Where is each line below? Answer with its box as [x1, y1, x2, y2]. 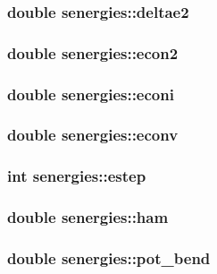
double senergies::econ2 [7, 41, 179, 64]
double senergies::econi [7, 82, 174, 105]
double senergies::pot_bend [7, 246, 211, 269]
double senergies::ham [7, 206, 169, 228]
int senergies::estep [7, 165, 146, 187]
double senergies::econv [7, 124, 179, 146]
